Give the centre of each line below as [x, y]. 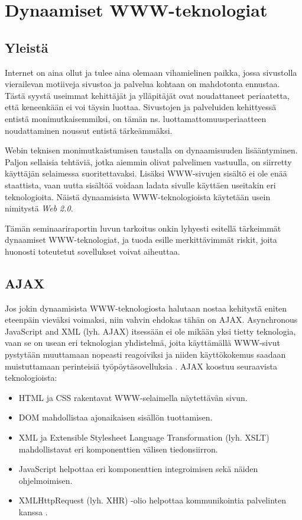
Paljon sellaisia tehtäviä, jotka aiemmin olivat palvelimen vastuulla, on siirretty [148, 161]
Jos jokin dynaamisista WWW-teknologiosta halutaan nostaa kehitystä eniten [146, 308]
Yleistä [27, 47]
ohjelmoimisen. [46, 480]
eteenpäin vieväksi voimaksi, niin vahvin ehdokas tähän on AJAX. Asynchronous [151, 320]
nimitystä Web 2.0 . [39, 208]
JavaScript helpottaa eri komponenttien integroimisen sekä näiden [138, 469]
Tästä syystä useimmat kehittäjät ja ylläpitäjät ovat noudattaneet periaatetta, [147, 95]
